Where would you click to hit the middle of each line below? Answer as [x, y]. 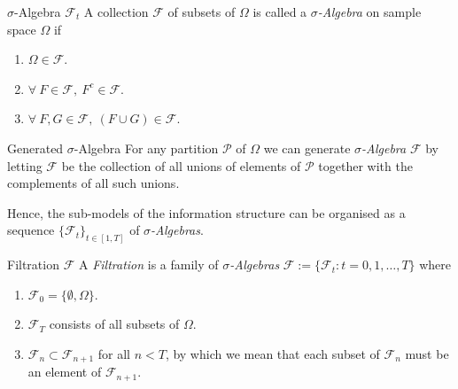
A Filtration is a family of [148, 265]
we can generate [307, 148]
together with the [365, 165]
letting [25, 165]
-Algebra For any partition [146, 148]
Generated [35, 148]
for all [114, 353]
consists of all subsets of [114, 324]
